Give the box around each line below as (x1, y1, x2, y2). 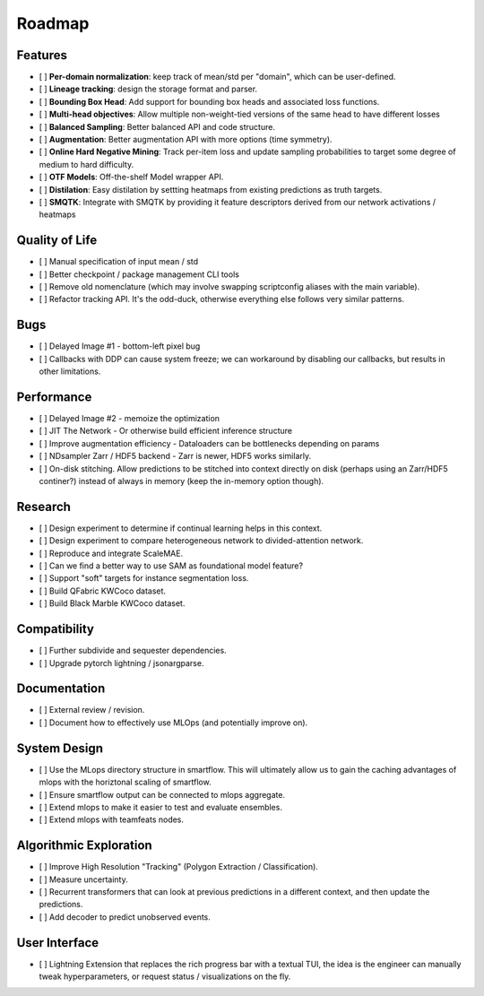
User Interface (16, 935, 99, 950)
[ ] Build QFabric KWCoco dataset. (39, 585, 166, 596)
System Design (16, 741, 103, 756)
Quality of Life (16, 233, 98, 248)
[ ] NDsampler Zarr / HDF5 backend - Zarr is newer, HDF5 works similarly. (39, 451, 312, 462)
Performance (16, 389, 92, 404)
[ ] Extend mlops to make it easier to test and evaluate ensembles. (39, 801, 282, 812)
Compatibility (16, 621, 94, 637)
